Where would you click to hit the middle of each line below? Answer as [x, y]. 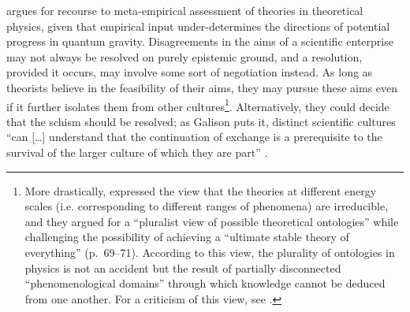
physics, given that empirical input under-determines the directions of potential [198, 26]
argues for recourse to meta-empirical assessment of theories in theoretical [185, 10]
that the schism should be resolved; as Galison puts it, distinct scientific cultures [201, 121]
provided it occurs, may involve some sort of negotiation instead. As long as [190, 72]
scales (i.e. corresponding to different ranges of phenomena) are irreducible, [207, 206]
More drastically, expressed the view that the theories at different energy [201, 190]
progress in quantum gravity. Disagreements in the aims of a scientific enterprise [200, 41]
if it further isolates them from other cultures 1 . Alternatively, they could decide [198, 105]
